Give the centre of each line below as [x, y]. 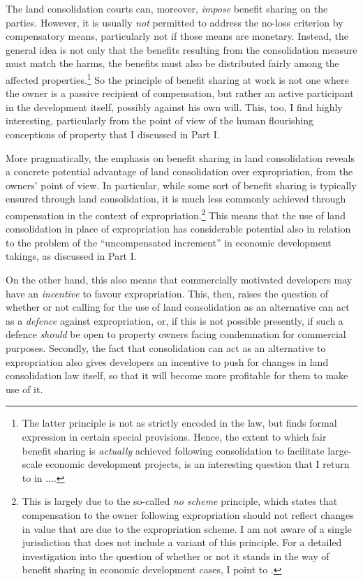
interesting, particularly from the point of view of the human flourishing [160, 120]
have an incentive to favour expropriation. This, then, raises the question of [167, 293]
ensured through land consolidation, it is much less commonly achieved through [176, 199]
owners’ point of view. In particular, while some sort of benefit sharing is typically [181, 185]
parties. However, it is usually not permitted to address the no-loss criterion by [175, 22]
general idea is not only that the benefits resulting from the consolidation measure [181, 49]
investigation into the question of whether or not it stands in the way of [176, 556]
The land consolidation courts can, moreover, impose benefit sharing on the [167, 8]
